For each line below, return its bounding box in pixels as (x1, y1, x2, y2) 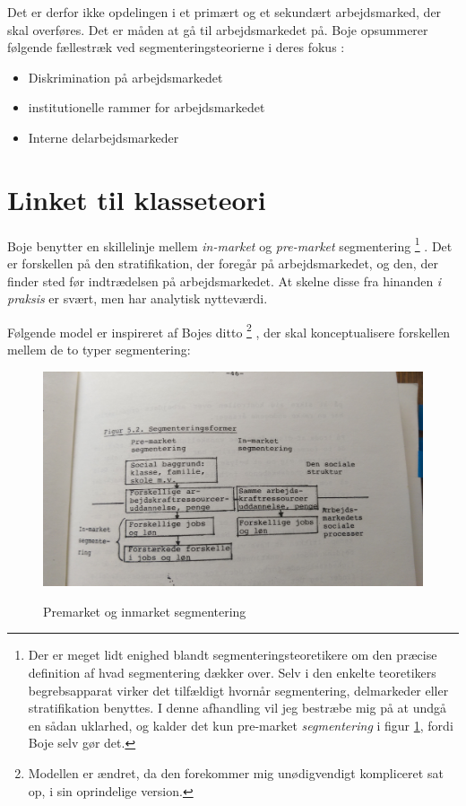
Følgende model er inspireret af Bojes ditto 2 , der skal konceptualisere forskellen (7, 320, 451, 341)
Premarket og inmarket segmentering (43, 601, 246, 620)
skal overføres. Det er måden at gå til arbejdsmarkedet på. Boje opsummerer (7, 20, 428, 39)
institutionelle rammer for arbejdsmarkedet (28, 98, 265, 117)
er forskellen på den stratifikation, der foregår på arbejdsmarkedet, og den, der (7, 253, 438, 272)
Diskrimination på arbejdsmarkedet (28, 67, 223, 86)
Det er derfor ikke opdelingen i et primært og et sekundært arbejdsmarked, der (7, 3, 442, 21)
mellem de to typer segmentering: (7, 339, 191, 358)
